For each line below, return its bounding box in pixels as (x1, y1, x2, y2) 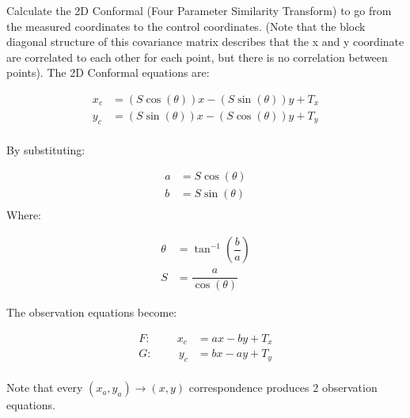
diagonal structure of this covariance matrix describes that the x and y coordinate (6, 33, 404, 50)
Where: (6, 206, 41, 222)
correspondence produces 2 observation (188, 379, 378, 396)
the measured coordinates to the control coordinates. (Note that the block (6, 17, 366, 34)
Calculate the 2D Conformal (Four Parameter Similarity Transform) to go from (6, 2, 392, 18)
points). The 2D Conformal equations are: (6, 64, 210, 81)
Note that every (6, 379, 83, 396)
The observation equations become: (6, 304, 177, 321)
